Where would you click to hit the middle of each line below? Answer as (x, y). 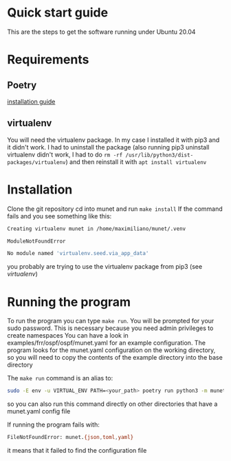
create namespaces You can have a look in (68, 336)
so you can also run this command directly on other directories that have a (112, 404)
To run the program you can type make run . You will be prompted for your (111, 321)
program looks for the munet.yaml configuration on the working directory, (111, 350)
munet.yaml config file (39, 411)
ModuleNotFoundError (37, 241)
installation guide (31, 101)
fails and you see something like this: (59, 216)
